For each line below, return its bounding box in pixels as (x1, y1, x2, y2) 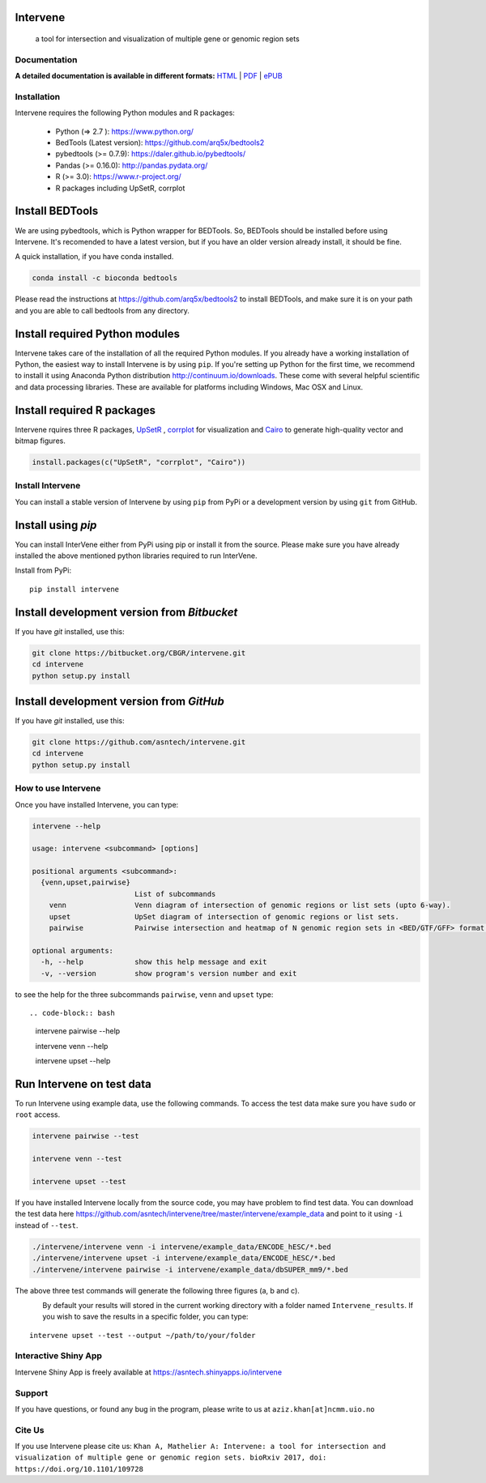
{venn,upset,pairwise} (40, 878, 131, 887)
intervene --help (32, 821, 101, 830)
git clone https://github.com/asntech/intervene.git (32, 738, 246, 747)
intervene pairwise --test (32, 1131, 139, 1141)
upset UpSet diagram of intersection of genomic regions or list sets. (49, 912, 400, 921)
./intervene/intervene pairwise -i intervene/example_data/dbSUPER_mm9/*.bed (32, 1264, 348, 1274)
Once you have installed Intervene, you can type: (15, 799, 179, 809)
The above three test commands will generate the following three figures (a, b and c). (15, 1285, 300, 1295)
